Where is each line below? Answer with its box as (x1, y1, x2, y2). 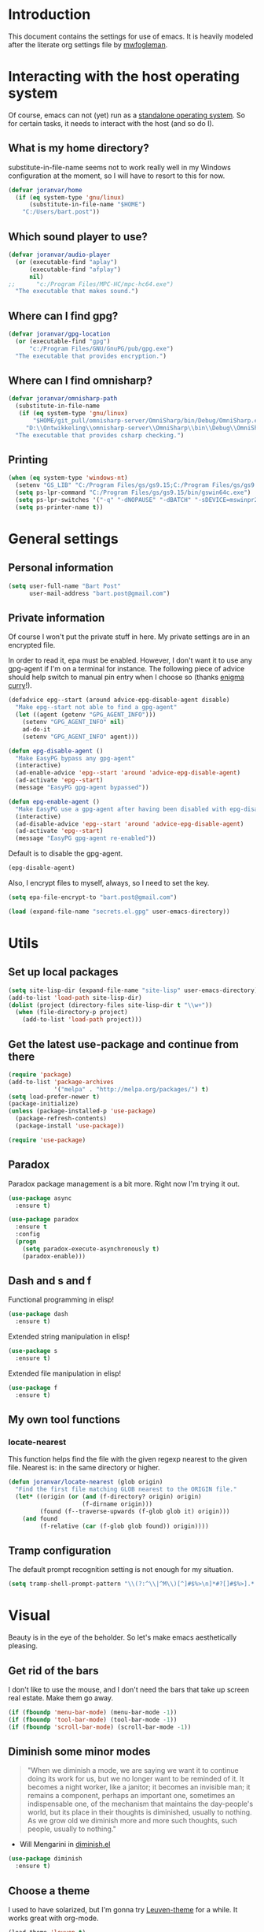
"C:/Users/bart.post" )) (22, 208, 101, 216)
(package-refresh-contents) (15, 1115, 108, 1123)
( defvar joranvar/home (8, 186, 82, 194)
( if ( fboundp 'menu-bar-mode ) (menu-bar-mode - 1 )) (8, 1708, 178, 1716)
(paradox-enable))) (22, 1252, 86, 1260)
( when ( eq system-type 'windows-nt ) (8, 474, 128, 482)
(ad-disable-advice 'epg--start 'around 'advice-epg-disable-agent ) (15, 819, 244, 828)
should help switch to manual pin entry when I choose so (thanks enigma (8, 672, 245, 682)
